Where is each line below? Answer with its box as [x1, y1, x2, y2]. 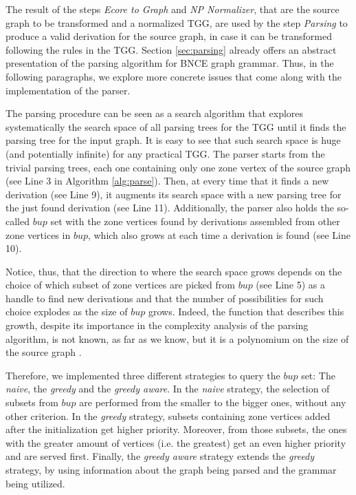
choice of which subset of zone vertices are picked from [5, 277, 235, 292]
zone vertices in [5, 227, 71, 242]
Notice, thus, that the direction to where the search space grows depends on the [5, 264, 342, 278]
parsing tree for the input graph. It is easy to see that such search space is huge [5, 133, 341, 147]
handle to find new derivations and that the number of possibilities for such [5, 291, 324, 305]
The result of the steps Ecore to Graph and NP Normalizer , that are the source [5, 2, 340, 16]
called [5, 213, 30, 228]
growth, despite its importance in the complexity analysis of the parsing [5, 318, 309, 333]
